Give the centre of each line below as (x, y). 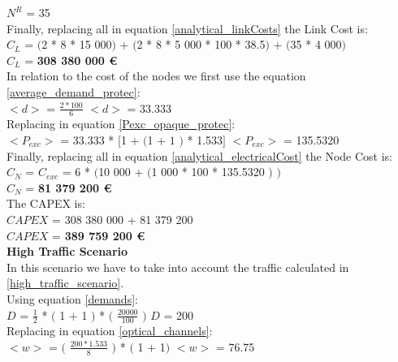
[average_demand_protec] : (74, 91)
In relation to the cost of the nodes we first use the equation (156, 76)
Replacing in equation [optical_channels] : (110, 331)
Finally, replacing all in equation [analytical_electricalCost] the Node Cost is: (199, 155)
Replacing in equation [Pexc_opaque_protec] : (121, 124)
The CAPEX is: (46, 203)
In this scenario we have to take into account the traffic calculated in (178, 267)
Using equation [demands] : (72, 298)
